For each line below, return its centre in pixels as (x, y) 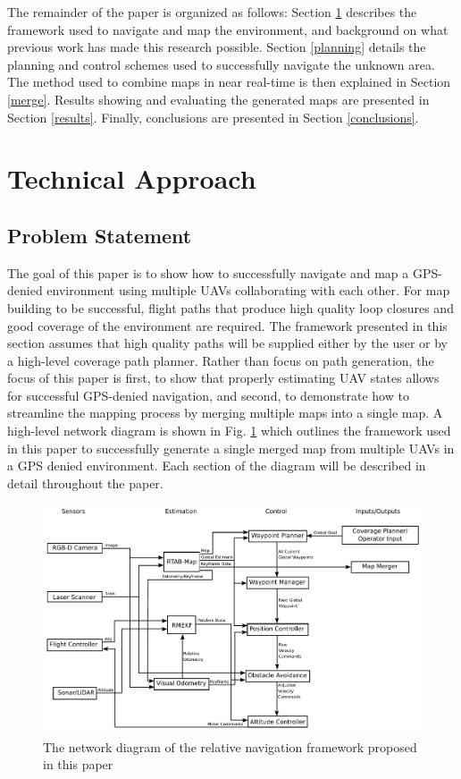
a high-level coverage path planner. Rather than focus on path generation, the (221, 360)
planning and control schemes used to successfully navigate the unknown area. (221, 64)
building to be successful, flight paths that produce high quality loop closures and (230, 307)
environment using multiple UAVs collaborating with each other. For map (248, 290)
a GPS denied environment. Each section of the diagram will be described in (217, 466)
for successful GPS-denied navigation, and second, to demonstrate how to (208, 395)
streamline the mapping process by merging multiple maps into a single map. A (225, 413)
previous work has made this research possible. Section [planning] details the (217, 47)
